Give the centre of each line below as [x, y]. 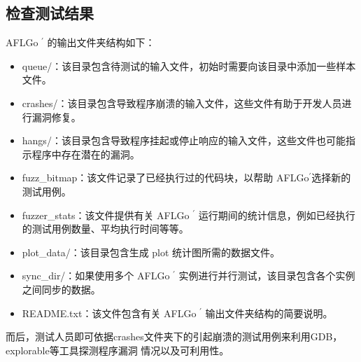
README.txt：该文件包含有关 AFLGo [109, 313]
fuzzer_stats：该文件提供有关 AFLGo [106, 215]
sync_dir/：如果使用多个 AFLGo [96, 276]
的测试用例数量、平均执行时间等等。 [105, 229]
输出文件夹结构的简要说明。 [269, 313]
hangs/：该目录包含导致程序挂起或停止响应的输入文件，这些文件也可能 [184, 140]
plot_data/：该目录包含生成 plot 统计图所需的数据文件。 [151, 252]
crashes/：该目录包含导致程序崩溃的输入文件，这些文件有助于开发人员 [182, 103]
